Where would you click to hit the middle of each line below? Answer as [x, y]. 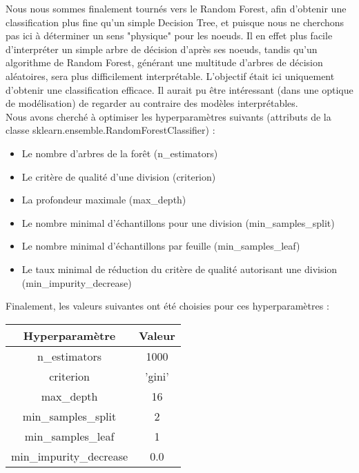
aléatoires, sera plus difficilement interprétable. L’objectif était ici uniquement [170, 76]
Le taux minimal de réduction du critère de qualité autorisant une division [179, 269]
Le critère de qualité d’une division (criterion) [119, 176]
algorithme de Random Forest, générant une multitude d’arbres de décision [164, 62]
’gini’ [157, 376]
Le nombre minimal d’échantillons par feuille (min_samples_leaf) [161, 246]
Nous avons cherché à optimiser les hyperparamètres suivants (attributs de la [168, 116]
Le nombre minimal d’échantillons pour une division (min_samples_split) [178, 222]
